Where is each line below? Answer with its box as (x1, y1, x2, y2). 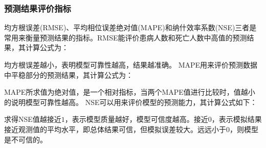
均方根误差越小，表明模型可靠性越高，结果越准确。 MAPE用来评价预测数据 (4, 59, 258, 70)
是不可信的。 (4, 134, 47, 144)
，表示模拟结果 (211, 114, 262, 124)
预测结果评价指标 (4, 2, 71, 14)
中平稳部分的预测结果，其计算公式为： (4, 69, 133, 80)
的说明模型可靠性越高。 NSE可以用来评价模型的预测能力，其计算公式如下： (4, 96, 257, 107)
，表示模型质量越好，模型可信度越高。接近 (64, 114, 208, 124)
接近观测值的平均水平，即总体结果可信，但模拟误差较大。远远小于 (4, 123, 226, 134)
